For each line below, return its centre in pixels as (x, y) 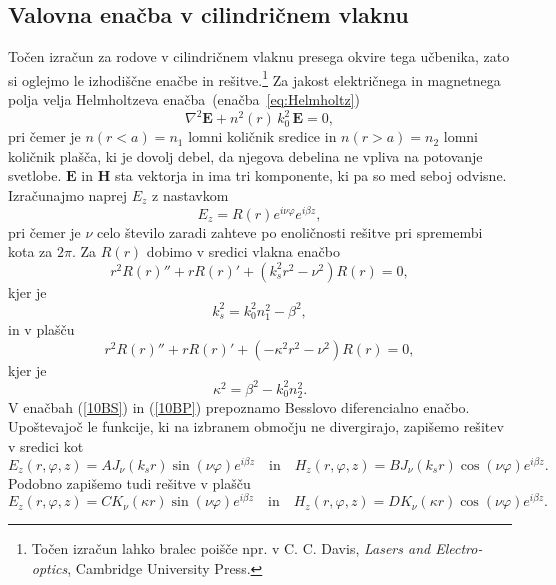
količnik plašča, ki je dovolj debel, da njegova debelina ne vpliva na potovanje (245, 155)
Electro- (459, 548)
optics (49, 568)
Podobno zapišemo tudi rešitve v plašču (129, 482)
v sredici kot (46, 446)
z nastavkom (190, 194)
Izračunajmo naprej (68, 194)
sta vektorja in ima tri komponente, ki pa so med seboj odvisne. (310, 175)
